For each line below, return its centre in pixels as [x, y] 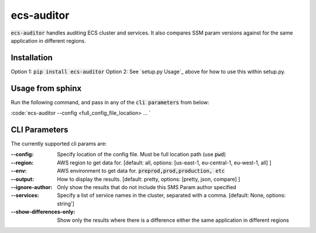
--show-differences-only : [43, 212]
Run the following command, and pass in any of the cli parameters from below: [110, 102]
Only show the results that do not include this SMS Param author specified [147, 187]
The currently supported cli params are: [59, 144]
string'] [66, 203]
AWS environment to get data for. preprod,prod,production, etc [141, 171]
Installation [32, 58]
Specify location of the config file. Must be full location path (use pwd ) [142, 155]
